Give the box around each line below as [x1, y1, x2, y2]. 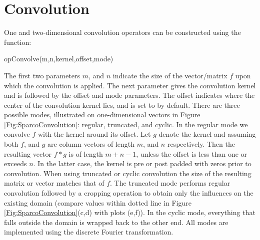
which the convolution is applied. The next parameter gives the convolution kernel [4, 80, 256, 90]
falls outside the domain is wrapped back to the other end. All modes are [4, 217, 228, 227]
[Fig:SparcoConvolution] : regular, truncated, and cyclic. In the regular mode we [4, 119, 248, 129]
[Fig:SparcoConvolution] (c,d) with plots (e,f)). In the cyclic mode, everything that [4, 207, 255, 218]
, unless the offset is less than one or [136, 148, 247, 159]
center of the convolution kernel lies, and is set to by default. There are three [4, 99, 240, 110]
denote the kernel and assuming [158, 129, 256, 139]
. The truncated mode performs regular [110, 178, 230, 188]
